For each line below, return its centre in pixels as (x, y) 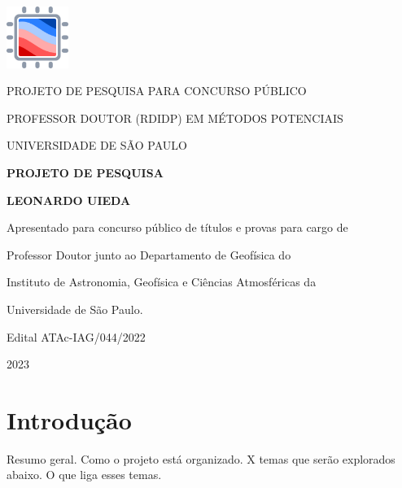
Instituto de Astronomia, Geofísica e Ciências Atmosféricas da (162, 282)
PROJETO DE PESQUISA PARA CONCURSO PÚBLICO (157, 91)
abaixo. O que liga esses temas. (84, 475)
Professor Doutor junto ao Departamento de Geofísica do (149, 254)
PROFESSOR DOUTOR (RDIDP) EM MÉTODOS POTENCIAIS (175, 118)
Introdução (69, 419)
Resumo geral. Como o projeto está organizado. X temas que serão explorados (201, 458)
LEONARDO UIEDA (69, 200)
